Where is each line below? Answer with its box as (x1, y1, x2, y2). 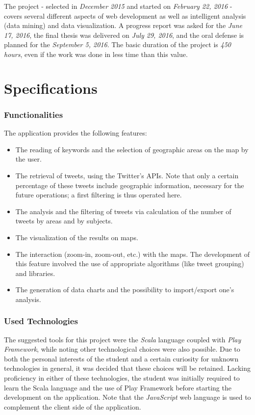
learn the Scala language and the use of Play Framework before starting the (4, 382, 231, 392)
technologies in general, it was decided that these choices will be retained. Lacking (4, 363, 251, 373)
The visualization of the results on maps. (15, 232, 138, 242)
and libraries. (15, 268, 55, 278)
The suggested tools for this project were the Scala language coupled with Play (4, 334, 241, 344)
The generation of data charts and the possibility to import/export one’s (15, 284, 234, 295)
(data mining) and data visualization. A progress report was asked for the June (4, 20, 242, 30)
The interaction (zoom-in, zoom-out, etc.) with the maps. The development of (15, 249, 250, 259)
